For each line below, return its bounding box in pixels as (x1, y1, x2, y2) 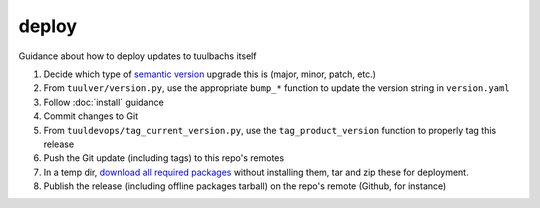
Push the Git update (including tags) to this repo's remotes (43, 152, 285, 164)
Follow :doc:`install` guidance (43, 96, 164, 108)
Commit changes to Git (43, 110, 139, 122)
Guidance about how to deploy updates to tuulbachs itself (18, 50, 257, 62)
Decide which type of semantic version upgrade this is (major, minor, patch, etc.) (43, 68, 377, 80)
